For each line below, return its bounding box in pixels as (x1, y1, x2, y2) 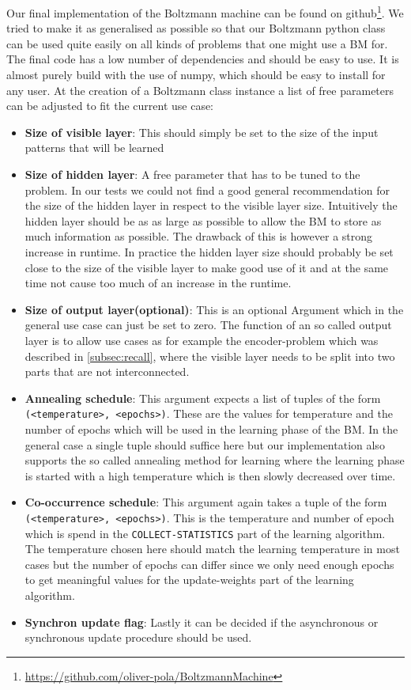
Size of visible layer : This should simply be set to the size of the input (25, 123, 379, 140)
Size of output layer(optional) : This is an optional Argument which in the (25, 301, 404, 317)
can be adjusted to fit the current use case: (6, 97, 214, 114)
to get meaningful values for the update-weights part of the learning (25, 571, 354, 588)
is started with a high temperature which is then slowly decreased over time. (25, 467, 396, 483)
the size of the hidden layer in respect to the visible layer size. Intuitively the (25, 197, 398, 214)
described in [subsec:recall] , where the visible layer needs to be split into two (25, 347, 395, 364)
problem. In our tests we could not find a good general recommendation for (25, 181, 390, 198)
